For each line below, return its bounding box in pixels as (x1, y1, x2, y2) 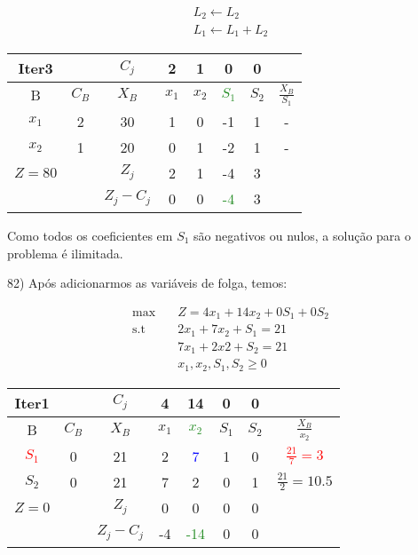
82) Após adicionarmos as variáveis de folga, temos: (7, 274, 288, 292)
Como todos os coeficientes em (7, 226, 173, 244)
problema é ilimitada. (7, 243, 123, 262)
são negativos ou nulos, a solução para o (193, 226, 412, 244)
